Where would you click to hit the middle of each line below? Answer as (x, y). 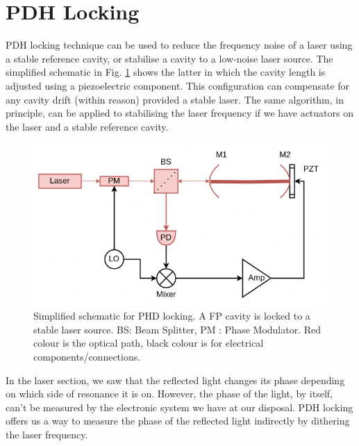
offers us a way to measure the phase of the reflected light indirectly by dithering (178, 421)
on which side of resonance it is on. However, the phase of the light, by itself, (169, 394)
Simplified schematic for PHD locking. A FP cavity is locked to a (172, 316)
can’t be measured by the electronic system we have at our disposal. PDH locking (179, 407)
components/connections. (87, 357)
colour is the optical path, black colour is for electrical (149, 343)
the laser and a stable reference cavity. (87, 126)
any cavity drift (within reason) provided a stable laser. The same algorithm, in (175, 99)
